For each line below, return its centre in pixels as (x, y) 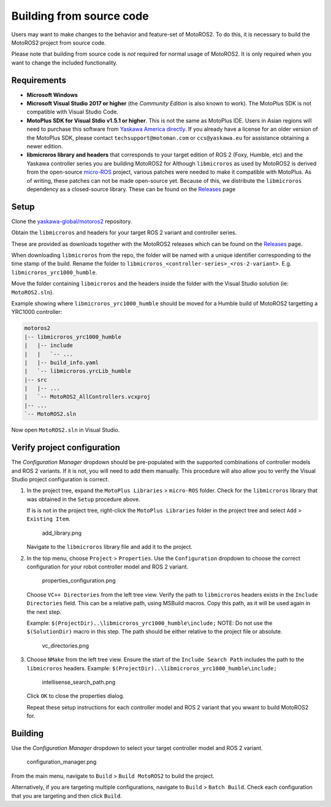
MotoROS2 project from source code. (59, 42)
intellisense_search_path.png (79, 682)
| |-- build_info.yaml (62, 362)
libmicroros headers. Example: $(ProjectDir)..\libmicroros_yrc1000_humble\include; (152, 668)
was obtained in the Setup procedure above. (83, 499)
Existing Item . (48, 519)
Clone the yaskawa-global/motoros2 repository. (72, 221)
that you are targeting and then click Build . (67, 796)
